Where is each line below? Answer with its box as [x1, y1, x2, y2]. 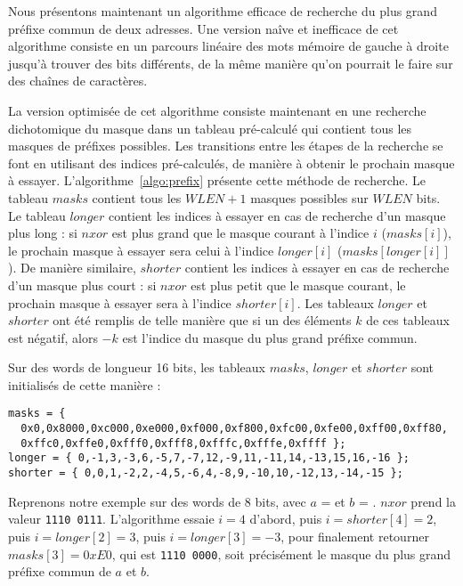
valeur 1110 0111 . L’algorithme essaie [8, 509, 215, 528]
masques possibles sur [250, 188, 369, 207]
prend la [410, 492, 456, 510]
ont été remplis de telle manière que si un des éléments [53, 311, 352, 330]
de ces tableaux [366, 311, 450, 330]
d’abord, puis [249, 509, 322, 528]
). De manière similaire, [8, 258, 136, 277]
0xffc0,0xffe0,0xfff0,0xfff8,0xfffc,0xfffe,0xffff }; [20, 436, 346, 450]
